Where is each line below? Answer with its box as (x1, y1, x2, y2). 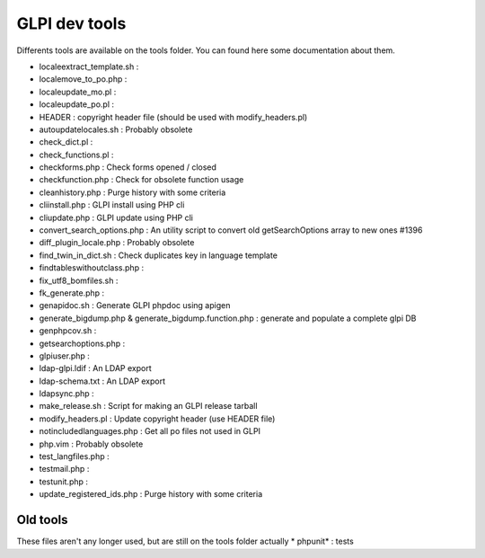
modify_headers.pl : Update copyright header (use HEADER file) (39, 413, 276, 424)
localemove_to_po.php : (39, 74, 128, 84)
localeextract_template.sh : (39, 61, 139, 72)
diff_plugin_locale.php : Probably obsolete (39, 237, 195, 248)
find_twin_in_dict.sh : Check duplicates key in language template (39, 250, 278, 261)
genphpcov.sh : (39, 325, 97, 336)
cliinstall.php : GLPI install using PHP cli (39, 199, 185, 210)
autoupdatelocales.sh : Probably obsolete (39, 124, 193, 135)
